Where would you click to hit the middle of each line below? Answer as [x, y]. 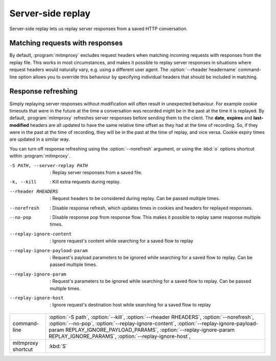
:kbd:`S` [58, 346]
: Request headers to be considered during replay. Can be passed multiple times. [135, 198]
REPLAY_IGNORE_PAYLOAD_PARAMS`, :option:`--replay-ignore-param [150, 330]
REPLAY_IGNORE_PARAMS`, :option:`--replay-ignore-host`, [120, 336]
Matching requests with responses [66, 43]
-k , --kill [23, 182]
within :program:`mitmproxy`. [40, 156]
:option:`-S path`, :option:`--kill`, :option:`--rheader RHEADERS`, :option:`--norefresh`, [151, 317]
